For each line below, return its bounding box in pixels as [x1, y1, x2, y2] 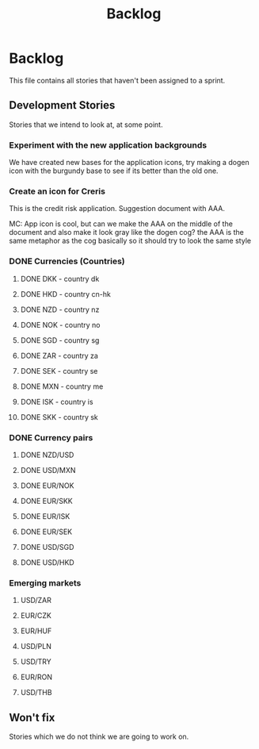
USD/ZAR [20, 596, 52, 605]
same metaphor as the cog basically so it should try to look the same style [9, 236, 252, 246]
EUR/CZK [20, 611, 52, 620]
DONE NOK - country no [20, 320, 101, 329]
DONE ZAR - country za [20, 351, 98, 360]
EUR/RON [20, 672, 52, 682]
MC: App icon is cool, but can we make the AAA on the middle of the [9, 219, 233, 229]
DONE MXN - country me [20, 382, 104, 391]
